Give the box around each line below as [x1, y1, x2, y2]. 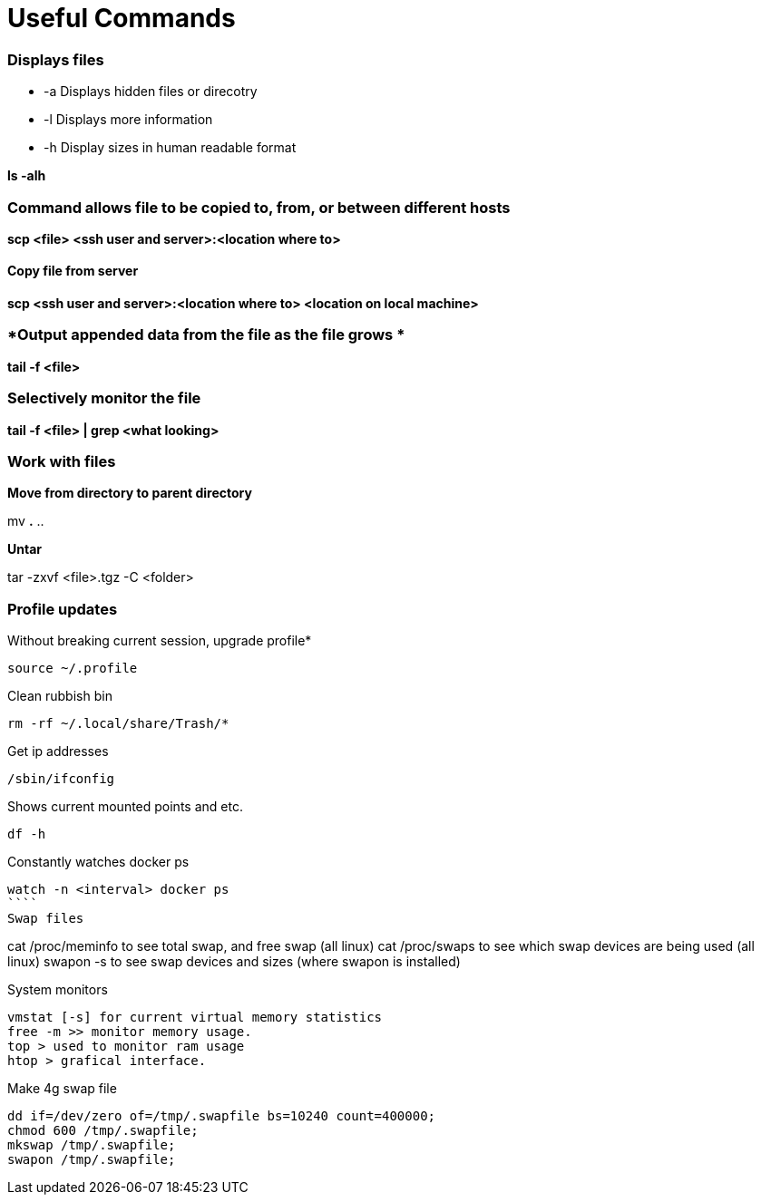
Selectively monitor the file [7, 389, 201, 408]
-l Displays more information [44, 111, 213, 128]
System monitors [7, 982, 108, 998]
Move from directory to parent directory [7, 485, 252, 501]
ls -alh [7, 168, 46, 184]
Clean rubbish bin [7, 688, 112, 704]
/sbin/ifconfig [7, 771, 115, 787]
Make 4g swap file [7, 1081, 117, 1097]
